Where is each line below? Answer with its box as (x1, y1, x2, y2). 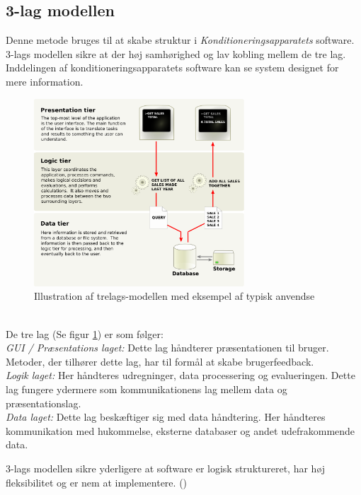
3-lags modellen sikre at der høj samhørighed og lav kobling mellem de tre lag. (6, 46, 346, 61)
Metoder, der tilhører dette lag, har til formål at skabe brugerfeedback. (6, 354, 314, 368)
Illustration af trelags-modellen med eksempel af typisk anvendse (34, 289, 315, 303)
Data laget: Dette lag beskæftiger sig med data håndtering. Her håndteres (6, 409, 326, 424)
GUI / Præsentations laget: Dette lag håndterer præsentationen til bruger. (6, 340, 329, 355)
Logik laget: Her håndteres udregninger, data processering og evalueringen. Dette (6, 368, 355, 383)
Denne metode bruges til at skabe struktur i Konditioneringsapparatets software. (6, 33, 355, 47)
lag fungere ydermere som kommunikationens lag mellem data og (6, 381, 287, 396)
